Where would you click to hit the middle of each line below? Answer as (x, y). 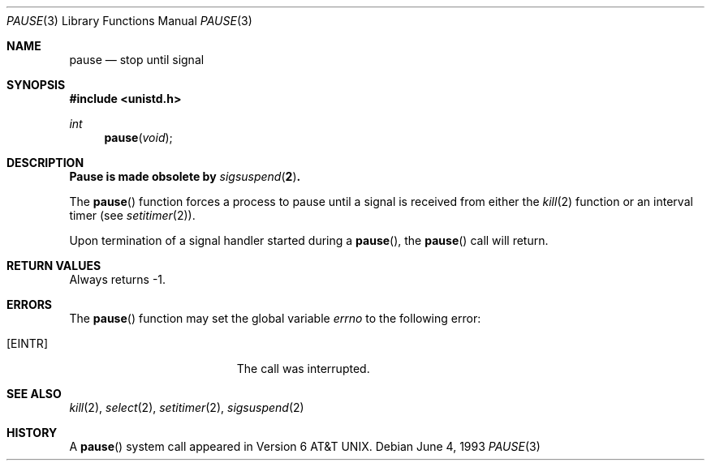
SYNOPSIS (36, 85)
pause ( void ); (138, 137)
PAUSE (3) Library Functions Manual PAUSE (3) (129, 21)
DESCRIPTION (45, 163)
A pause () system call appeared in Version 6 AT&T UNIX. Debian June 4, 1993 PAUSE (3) (305, 446)
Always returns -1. (118, 279)
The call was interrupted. (303, 368)
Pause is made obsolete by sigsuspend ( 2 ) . (185, 176)
